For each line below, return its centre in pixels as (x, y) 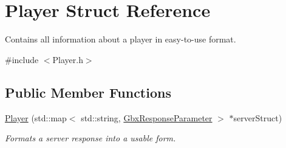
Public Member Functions (88, 92)
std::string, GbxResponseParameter (147, 117)
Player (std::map (36, 117)
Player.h (68, 59)
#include (22, 59)
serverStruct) (258, 117)
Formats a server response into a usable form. (90, 138)
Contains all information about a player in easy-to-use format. (121, 39)
